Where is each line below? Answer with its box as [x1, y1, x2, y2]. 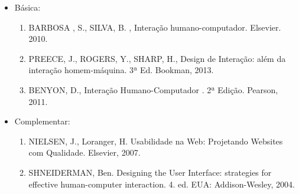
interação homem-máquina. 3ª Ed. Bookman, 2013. [28, 64, 214, 76]
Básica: [14, 1, 41, 13]
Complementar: [14, 115, 70, 127]
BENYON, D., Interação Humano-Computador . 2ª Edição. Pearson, [28, 83, 278, 96]
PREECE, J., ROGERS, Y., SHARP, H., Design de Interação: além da [28, 52, 286, 64]
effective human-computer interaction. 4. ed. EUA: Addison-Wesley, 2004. [28, 177, 295, 190]
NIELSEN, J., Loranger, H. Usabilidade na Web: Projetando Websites [28, 134, 283, 147]
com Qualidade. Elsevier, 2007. [28, 146, 141, 159]
